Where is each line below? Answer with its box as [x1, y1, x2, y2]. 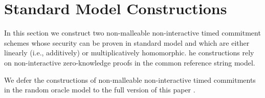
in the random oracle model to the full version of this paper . [4, 84, 195, 95]
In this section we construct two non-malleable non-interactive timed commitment [4, 27, 261, 38]
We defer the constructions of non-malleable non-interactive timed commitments [4, 74, 256, 85]
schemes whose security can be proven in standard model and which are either [4, 37, 250, 48]
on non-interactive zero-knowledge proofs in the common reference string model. [4, 57, 255, 68]
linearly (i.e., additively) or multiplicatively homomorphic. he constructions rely [4, 47, 254, 58]
